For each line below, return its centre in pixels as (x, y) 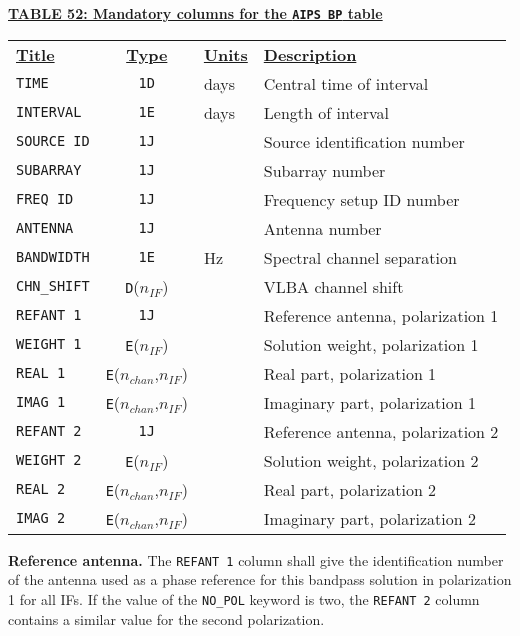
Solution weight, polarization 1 (371, 344)
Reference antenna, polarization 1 (381, 315)
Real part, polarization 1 (350, 373)
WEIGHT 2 (49, 460)
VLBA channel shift (333, 286)
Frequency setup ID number (361, 199)
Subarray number (324, 170)
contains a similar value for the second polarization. (166, 618)
